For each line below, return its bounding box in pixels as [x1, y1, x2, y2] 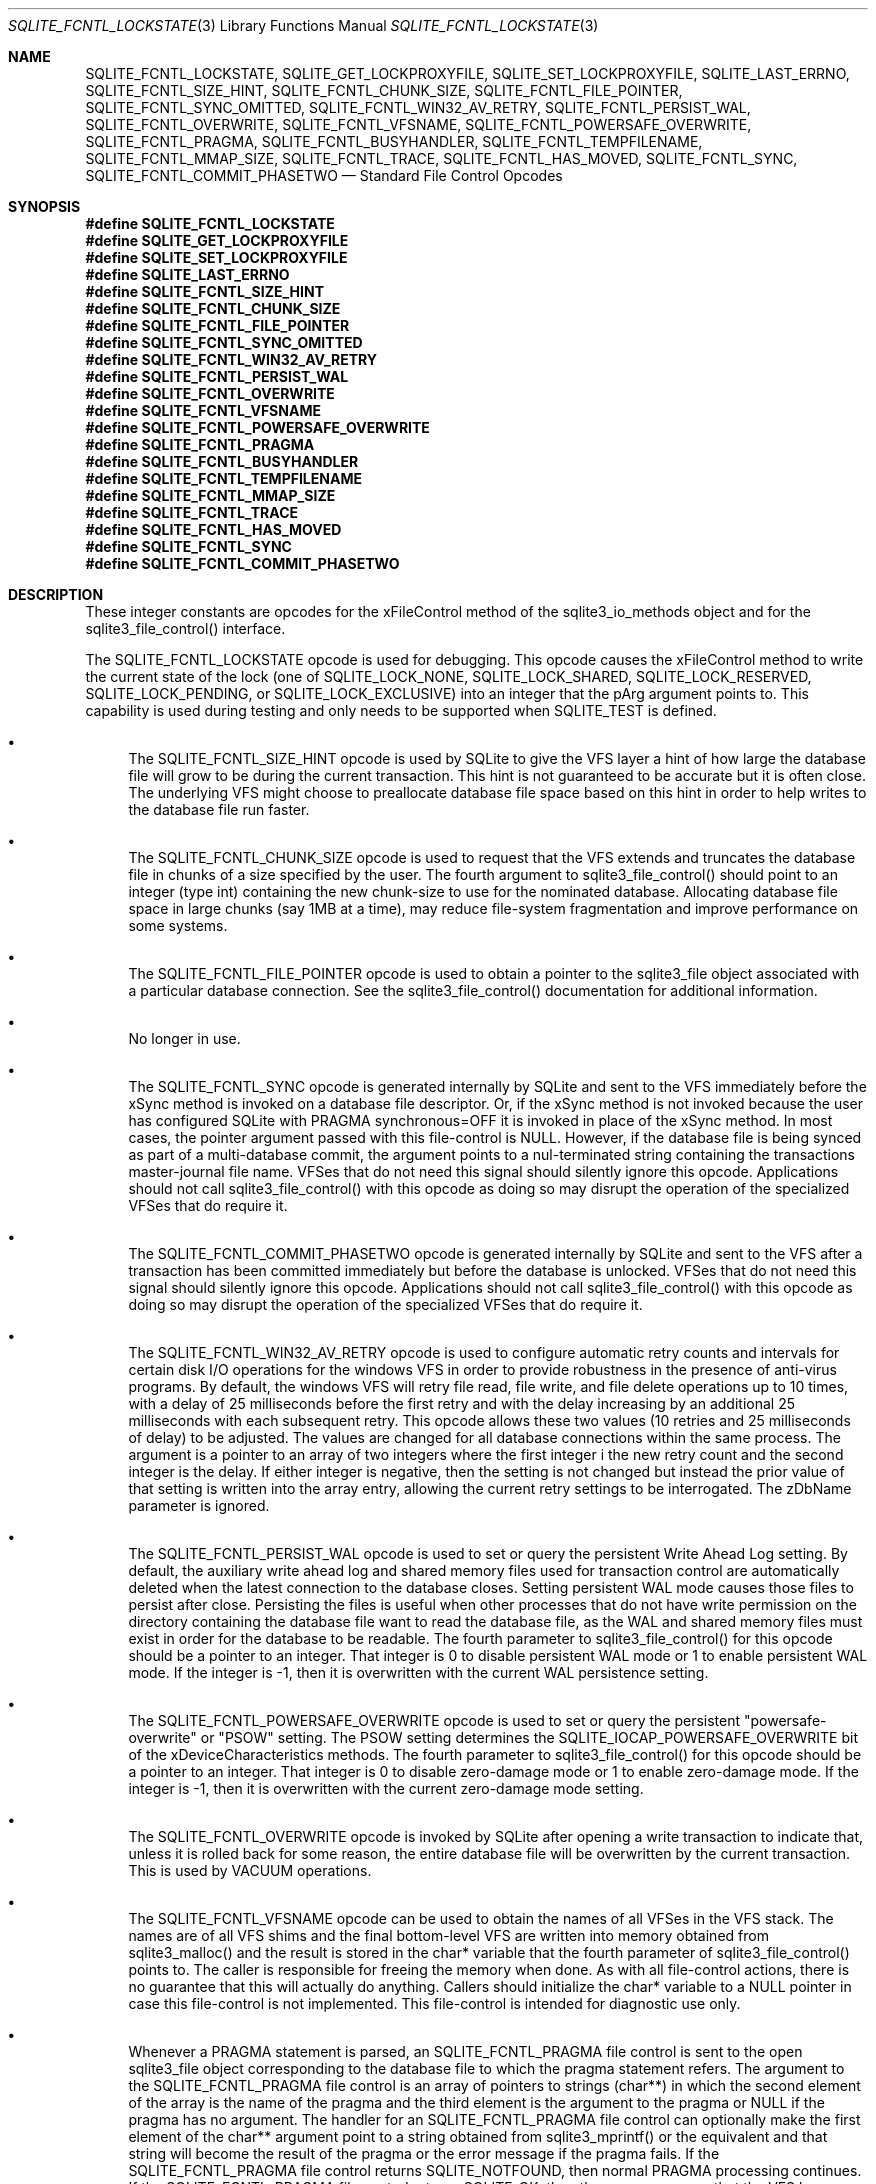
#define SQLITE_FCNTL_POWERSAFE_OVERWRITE [85, 419, 430, 436]
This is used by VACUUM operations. [128, 1862, 372, 1879]
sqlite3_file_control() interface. [85, 620, 286, 637]
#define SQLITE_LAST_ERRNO [85, 266, 290, 283]
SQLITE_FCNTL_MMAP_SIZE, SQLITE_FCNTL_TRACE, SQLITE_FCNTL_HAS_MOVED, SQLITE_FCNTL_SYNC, [85, 150, 798, 167]
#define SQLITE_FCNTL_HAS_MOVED [85, 521, 342, 538]
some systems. [128, 917, 228, 934]
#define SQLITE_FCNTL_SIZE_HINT [85, 283, 324, 300]
